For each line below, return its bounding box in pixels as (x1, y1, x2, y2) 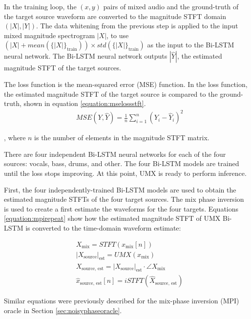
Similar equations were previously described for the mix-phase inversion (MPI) (4, 296, 239, 306)
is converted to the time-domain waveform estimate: (25, 223, 181, 233)
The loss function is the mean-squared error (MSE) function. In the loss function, (4, 79, 248, 89)
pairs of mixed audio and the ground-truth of (103, 1, 239, 11)
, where (4, 132, 26, 143)
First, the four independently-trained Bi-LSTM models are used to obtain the (4, 184, 236, 194)
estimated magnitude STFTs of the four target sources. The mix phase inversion (4, 194, 244, 204)
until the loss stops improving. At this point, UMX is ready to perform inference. (4, 168, 247, 178)
